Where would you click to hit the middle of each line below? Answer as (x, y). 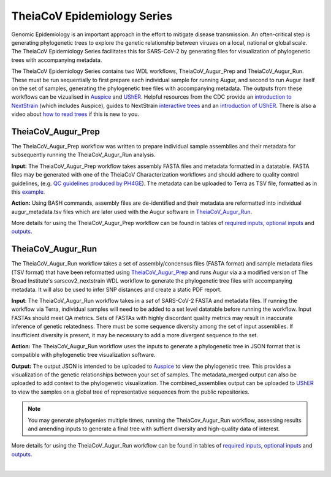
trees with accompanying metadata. (57, 60)
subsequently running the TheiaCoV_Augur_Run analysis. (83, 155)
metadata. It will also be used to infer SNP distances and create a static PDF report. (116, 289)
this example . (28, 192)
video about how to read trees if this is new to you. (75, 114)
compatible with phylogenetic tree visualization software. (83, 355)
